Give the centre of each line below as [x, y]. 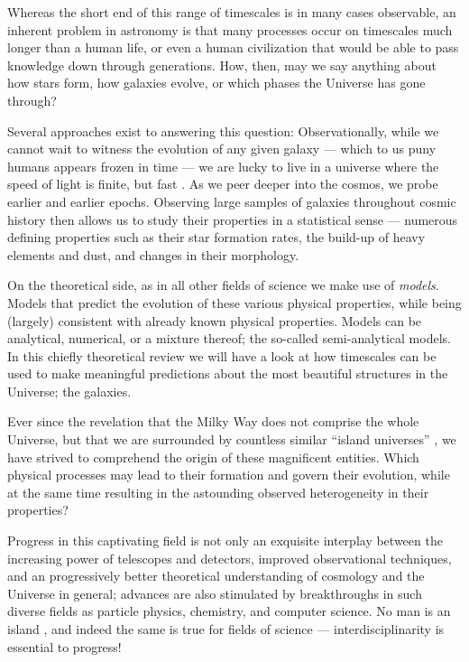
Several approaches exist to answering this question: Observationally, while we [223, 131]
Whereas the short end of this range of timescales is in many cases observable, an [232, 12]
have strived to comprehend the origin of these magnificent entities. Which [213, 457]
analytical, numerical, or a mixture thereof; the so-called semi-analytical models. [229, 338]
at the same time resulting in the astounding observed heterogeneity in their [218, 492]
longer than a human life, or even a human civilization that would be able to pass [233, 47]
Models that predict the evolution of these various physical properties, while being [234, 302]
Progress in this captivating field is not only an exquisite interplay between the [225, 541]
